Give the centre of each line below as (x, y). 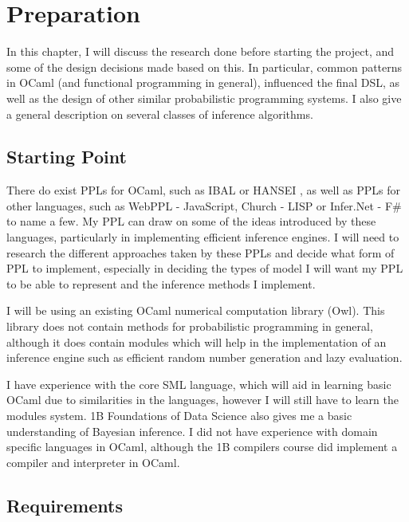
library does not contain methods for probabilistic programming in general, (190, 326)
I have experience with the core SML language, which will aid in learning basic (199, 384)
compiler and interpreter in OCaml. (93, 462)
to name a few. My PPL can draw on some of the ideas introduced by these (191, 221)
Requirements (65, 505)
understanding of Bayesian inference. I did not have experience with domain (192, 431)
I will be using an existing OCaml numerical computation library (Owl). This (196, 310)
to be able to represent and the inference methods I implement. (161, 283)
